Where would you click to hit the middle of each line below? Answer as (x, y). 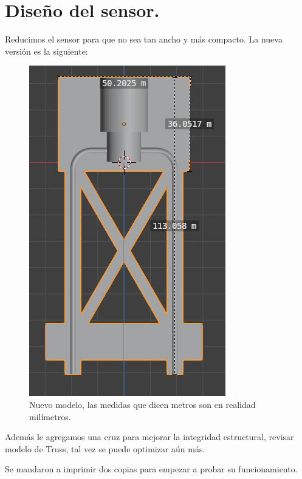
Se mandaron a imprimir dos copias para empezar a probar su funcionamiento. (151, 469)
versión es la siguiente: (46, 51)
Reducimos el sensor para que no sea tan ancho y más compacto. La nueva (144, 39)
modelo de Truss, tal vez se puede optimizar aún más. (105, 448)
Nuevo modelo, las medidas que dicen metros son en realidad (142, 404)
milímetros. (50, 416)
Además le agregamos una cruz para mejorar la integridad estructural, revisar (149, 437)
